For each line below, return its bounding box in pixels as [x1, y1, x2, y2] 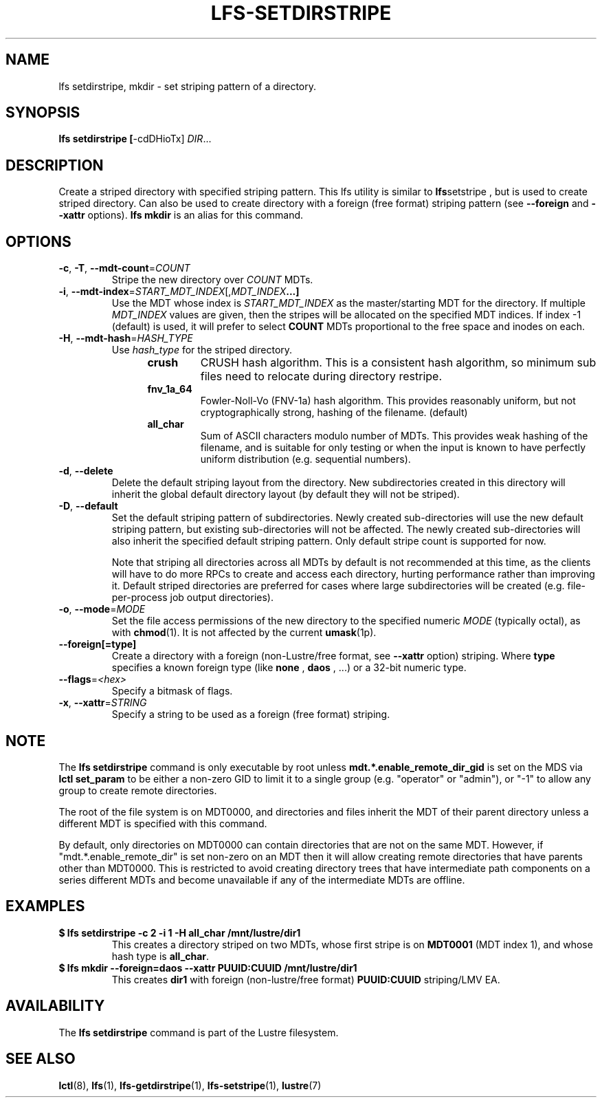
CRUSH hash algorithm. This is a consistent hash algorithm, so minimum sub [200, 356, 597, 370]
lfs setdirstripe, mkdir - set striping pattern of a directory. [58, 80, 316, 92]
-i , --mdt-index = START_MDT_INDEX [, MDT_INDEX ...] [58, 285, 300, 298]
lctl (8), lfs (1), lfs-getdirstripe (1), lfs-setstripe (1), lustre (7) [58, 1079, 322, 1091]
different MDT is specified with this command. [58, 817, 267, 829]
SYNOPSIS [5, 104, 80, 122]
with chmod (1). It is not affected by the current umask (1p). [111, 626, 377, 639]
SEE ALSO [5, 1050, 76, 1068]
